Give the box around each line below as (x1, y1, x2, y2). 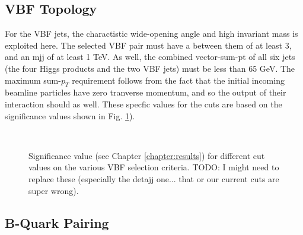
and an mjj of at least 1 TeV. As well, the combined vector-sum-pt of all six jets (5, 50, 295, 63)
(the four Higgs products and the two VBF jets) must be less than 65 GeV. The (5, 62, 295, 74)
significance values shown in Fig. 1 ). (5, 109, 135, 122)
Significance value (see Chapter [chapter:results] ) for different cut (28, 149, 265, 161)
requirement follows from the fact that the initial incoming (72, 74, 285, 86)
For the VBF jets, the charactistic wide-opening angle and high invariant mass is (5, 27, 298, 40)
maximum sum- (5, 74, 61, 86)
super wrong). (28, 184, 79, 196)
